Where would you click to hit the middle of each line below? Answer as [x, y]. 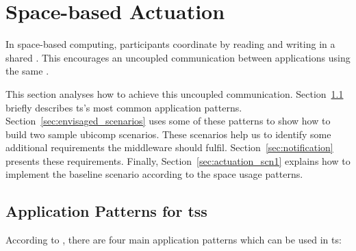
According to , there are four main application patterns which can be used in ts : [174, 240]
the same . [27, 71]
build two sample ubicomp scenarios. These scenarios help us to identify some [168, 134]
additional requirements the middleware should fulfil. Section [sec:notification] [169, 147]
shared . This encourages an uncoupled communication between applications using [178, 57]
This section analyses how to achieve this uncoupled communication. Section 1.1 [175, 93]
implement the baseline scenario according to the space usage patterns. [154, 174]
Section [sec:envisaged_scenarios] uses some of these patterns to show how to [168, 121]
